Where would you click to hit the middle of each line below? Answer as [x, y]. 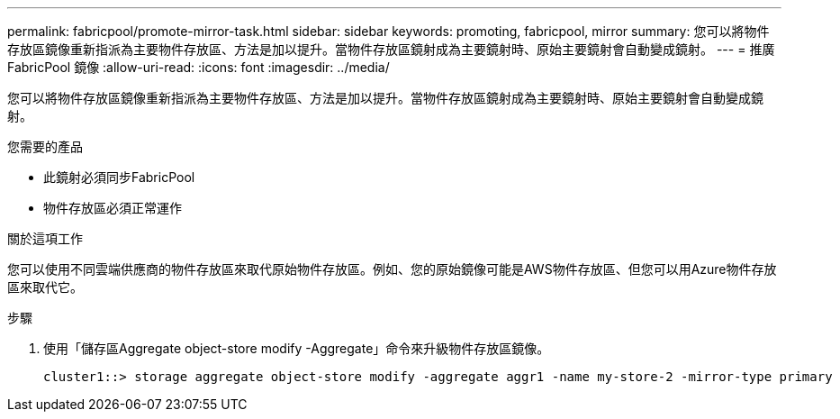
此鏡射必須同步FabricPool [119, 177]
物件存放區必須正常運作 [113, 208]
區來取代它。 [45, 287]
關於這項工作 [45, 238]
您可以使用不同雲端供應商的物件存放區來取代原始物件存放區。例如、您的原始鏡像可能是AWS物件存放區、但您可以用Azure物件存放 [392, 269]
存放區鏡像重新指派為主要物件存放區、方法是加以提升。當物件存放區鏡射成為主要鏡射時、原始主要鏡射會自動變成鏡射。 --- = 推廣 [391, 49]
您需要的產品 [45, 146]
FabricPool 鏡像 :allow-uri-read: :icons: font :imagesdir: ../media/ [199, 67]
